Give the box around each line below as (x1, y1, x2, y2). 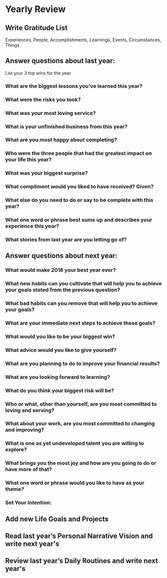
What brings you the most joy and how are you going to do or (5, 459, 156, 467)
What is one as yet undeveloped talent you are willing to (5, 440, 144, 447)
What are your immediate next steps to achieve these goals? (5, 320, 155, 327)
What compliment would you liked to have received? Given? (5, 183, 154, 190)
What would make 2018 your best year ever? (5, 267, 116, 274)
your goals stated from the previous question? (5, 286, 120, 293)
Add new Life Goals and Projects (5, 515, 109, 523)
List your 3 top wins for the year (5, 70, 71, 76)
